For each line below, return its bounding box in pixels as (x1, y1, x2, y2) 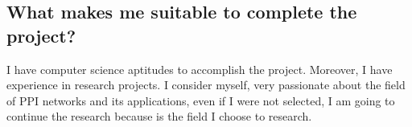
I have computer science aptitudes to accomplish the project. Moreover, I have (6, 60, 393, 77)
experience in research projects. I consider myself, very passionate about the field (6, 76, 406, 93)
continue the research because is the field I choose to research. (6, 108, 312, 125)
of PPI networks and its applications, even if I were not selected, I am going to (6, 92, 395, 109)
